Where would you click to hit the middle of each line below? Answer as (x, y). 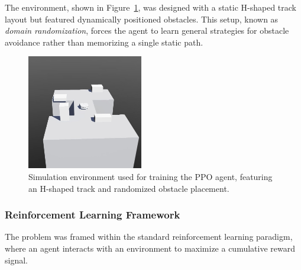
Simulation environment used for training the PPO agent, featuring (150, 176)
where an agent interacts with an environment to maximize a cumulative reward (150, 248)
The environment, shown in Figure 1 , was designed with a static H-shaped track (151, 7)
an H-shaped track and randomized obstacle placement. (129, 188)
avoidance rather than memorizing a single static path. (104, 42)
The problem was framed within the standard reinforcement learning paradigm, (149, 237)
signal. (16, 260)
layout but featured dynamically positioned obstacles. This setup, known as (142, 19)
